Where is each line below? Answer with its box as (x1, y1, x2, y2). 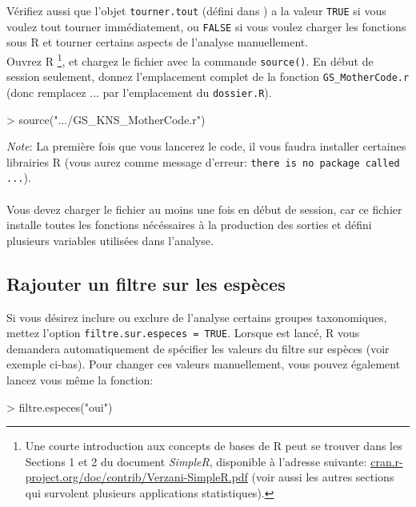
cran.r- (370, 453, 403, 469)
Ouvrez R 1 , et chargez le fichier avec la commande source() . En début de (6, 50, 374, 69)
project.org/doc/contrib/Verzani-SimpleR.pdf (25, 469, 248, 485)
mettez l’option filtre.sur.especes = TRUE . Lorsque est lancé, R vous (6, 324, 360, 341)
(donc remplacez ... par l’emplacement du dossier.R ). (6, 83, 272, 100)
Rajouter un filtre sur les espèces (6, 271, 286, 296)
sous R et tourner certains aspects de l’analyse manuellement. (6, 34, 309, 50)
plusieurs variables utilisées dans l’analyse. (6, 231, 214, 248)
